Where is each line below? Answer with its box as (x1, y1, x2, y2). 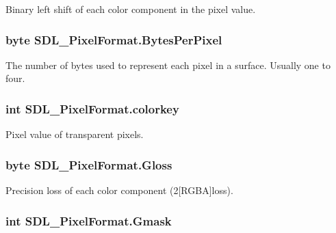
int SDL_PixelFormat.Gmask (5, 212, 172, 229)
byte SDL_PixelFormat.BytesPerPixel (5, 31, 222, 48)
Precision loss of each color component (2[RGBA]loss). (5, 183, 233, 197)
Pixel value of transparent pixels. (5, 127, 144, 141)
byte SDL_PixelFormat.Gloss (5, 156, 172, 173)
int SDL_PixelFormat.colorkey (5, 100, 179, 117)
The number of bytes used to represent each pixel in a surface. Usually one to (5, 57, 331, 72)
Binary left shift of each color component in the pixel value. (5, 2, 256, 16)
